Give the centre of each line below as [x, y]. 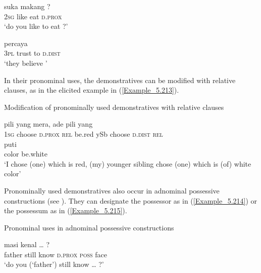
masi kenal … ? [27, 244]
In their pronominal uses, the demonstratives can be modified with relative [120, 80]
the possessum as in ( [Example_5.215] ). [66, 210]
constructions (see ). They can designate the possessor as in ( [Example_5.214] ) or [131, 200]
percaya [16, 43]
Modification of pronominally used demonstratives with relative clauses [114, 107]
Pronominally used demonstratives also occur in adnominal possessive [112, 190]
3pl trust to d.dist [32, 53]
